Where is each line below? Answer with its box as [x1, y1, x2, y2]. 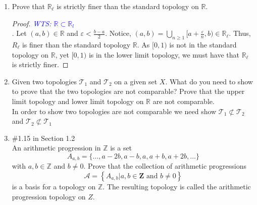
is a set [110, 142, 132, 153]
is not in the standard [169, 39, 237, 49]
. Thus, [229, 28, 251, 38]
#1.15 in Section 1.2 [12, 132, 75, 143]
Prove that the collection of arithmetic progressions [87, 161, 246, 171]
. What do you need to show [165, 76, 253, 86]
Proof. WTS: [12, 18, 52, 28]
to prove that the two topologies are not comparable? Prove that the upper [12, 86, 245, 96]
